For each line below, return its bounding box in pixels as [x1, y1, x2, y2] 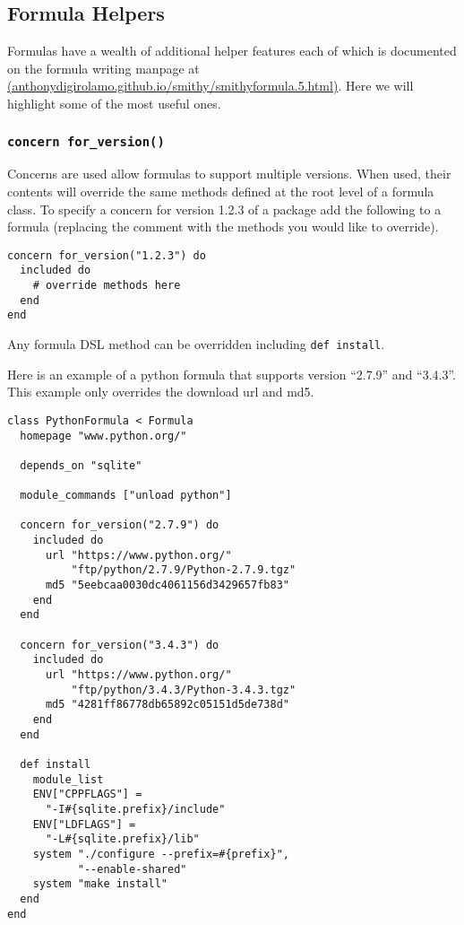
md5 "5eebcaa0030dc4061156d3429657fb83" [45, 579, 289, 592]
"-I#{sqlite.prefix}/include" [45, 802, 226, 816]
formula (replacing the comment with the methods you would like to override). [7, 217, 439, 236]
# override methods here [32, 279, 181, 292]
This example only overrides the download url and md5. [7, 382, 314, 401]
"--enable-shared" [77, 862, 187, 876]
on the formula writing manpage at [7, 58, 200, 77]
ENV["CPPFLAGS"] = [32, 788, 142, 801]
